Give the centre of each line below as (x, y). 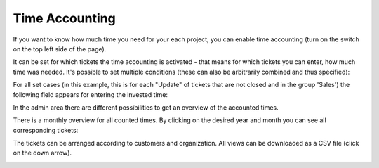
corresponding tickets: (46, 130)
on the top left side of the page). (60, 49)
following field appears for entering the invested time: (91, 94)
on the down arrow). (42, 153)
